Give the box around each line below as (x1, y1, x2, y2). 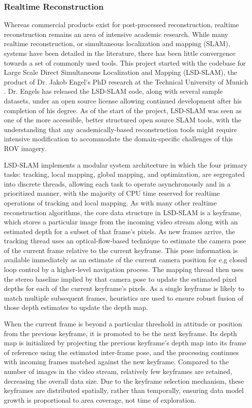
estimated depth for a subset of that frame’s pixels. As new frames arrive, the (4, 226, 235, 236)
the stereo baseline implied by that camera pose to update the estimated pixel (4, 273, 237, 284)
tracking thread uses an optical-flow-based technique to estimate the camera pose (4, 236, 246, 246)
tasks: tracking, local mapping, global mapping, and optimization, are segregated (4, 169, 245, 179)
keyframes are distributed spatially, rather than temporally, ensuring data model (4, 385, 244, 395)
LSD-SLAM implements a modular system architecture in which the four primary (4, 159, 248, 170)
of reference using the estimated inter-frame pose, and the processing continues (4, 347, 239, 357)
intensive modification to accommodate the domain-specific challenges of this (4, 134, 233, 144)
